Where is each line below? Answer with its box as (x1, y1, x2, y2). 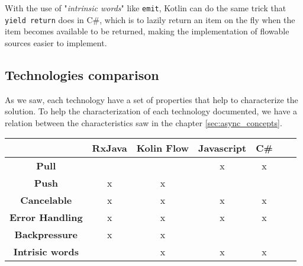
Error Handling (9, 210, 83, 225)
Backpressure (14, 227, 78, 242)
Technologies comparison (5, 65, 159, 84)
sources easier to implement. (5, 36, 107, 49)
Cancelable (20, 193, 72, 207)
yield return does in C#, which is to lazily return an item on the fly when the (5, 13, 295, 25)
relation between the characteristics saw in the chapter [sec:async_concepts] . (5, 116, 282, 129)
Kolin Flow (136, 141, 189, 155)
